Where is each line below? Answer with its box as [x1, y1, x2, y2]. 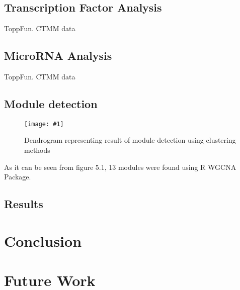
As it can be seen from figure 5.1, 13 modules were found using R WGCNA [4, 161, 236, 172]
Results [4, 196, 43, 212]
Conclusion [4, 230, 82, 251]
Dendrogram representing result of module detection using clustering [24, 135, 236, 145]
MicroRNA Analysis [4, 48, 112, 63]
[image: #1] [24, 120, 64, 128]
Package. [4, 171, 31, 182]
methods [24, 145, 50, 155]
